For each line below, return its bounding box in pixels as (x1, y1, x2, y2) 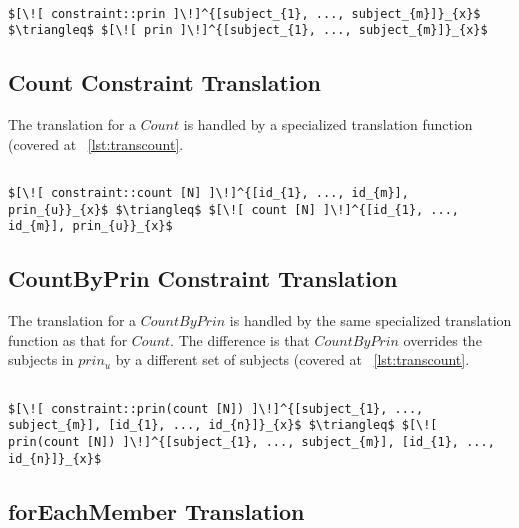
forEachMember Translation (8, 495, 305, 526)
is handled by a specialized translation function (183, 114, 473, 135)
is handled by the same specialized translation (229, 310, 512, 331)
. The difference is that (170, 329, 310, 350)
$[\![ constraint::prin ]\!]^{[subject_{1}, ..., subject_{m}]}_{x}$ (8, 6, 481, 21)
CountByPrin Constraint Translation (8, 263, 398, 294)
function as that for (8, 329, 128, 350)
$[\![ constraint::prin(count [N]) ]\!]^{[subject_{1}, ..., (8, 401, 424, 416)
